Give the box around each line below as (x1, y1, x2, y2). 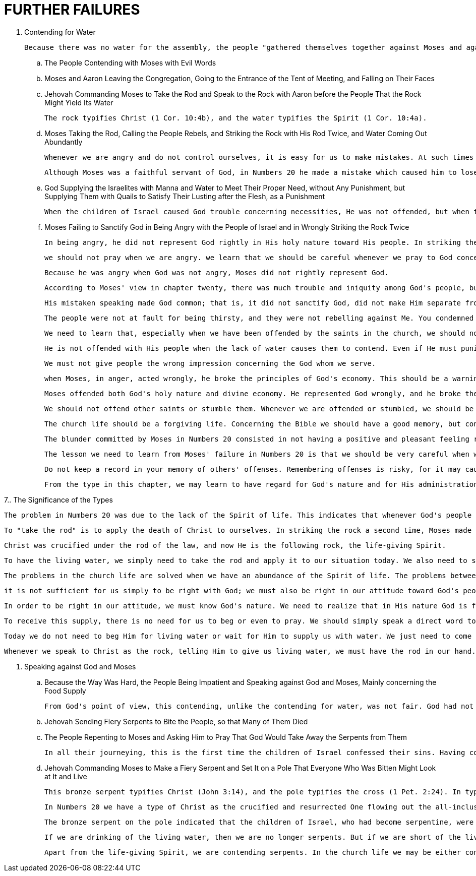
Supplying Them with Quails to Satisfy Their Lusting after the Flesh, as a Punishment (44, 192, 325, 201)
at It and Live (44, 772, 87, 781)
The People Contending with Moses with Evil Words (44, 58, 216, 67)
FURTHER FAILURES (4, 1, 140, 18)
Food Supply (44, 686, 86, 695)
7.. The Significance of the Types (4, 495, 113, 504)
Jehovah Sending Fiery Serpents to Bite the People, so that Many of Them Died (44, 717, 308, 726)
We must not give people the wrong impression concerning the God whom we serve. (44, 359, 376, 367)
